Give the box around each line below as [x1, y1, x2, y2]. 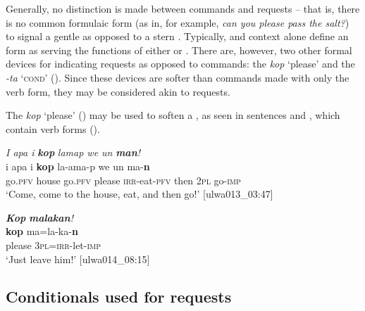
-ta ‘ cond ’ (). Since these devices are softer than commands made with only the [6, 70, 349, 84]
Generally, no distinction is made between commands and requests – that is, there [6, 1, 360, 15]
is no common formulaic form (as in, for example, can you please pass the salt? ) [6, 15, 349, 30]
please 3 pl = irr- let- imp [6, 237, 101, 252]
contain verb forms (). [6, 121, 100, 136]
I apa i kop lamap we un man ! [6, 145, 141, 160]
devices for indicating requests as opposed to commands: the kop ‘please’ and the [6, 56, 355, 71]
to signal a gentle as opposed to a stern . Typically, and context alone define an [6, 29, 349, 44]
